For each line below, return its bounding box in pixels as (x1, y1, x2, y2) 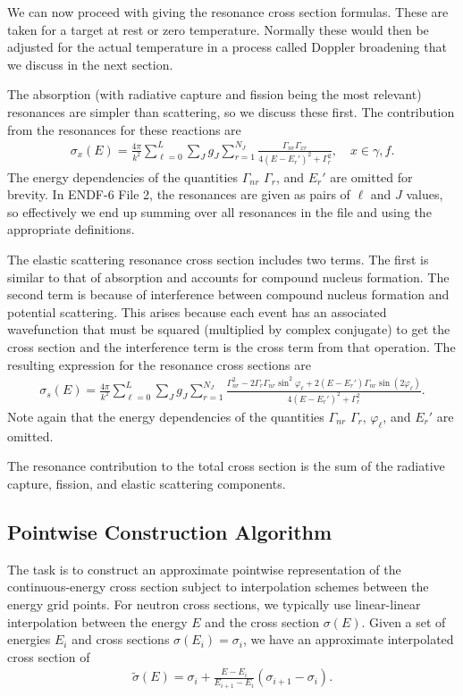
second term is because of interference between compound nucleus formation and (7, 285, 450, 304)
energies (7, 630, 51, 649)
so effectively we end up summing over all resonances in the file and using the (7, 202, 432, 221)
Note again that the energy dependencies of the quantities (7, 407, 324, 425)
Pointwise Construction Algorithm (7, 517, 333, 545)
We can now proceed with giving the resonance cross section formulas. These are (7, 3, 449, 21)
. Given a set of (361, 612, 446, 631)
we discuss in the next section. (7, 55, 173, 73)
